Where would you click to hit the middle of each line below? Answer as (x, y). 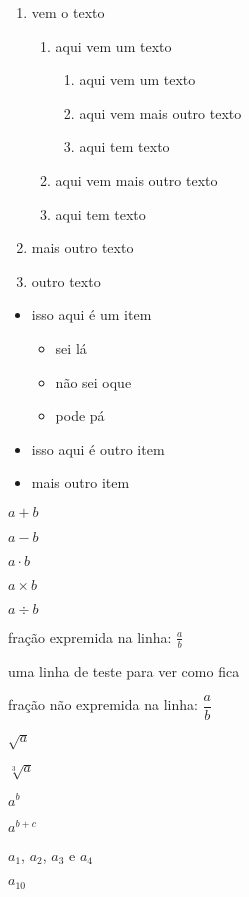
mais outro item (80, 482)
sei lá (71, 347)
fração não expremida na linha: (103, 704)
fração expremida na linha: (90, 636)
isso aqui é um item (91, 314)
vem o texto (68, 12)
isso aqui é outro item (98, 448)
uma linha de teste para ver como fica (124, 670)
